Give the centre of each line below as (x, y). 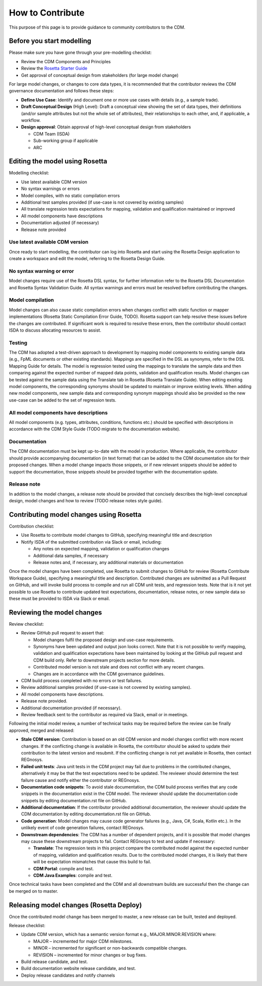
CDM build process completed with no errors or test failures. (82, 681)
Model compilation (32, 300)
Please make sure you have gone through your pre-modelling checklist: (80, 53)
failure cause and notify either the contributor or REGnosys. (81, 780)
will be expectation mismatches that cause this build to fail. (92, 862)
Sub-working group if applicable (65, 141)
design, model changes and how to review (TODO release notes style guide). (86, 501)
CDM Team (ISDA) (51, 134)
